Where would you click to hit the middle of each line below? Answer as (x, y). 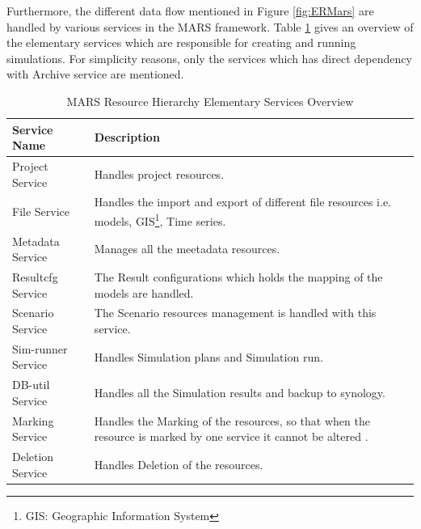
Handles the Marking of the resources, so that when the (232, 420)
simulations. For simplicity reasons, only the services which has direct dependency (209, 58)
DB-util (31, 385)
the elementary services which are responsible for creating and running (181, 42)
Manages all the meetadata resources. (187, 249)
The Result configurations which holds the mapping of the (238, 276)
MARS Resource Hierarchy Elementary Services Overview (210, 101)
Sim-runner (40, 348)
